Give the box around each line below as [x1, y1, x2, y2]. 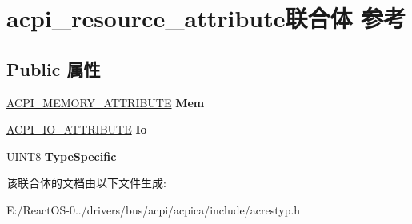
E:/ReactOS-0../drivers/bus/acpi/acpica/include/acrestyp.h [6, 201, 301, 218]
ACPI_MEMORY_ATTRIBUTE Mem [6, 94, 205, 110]
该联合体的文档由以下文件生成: [6, 174, 166, 191]
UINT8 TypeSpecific [6, 147, 117, 164]
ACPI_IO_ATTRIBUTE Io [6, 121, 147, 138]
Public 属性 [6, 56, 101, 81]
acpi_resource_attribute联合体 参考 [6, 2, 406, 34]
